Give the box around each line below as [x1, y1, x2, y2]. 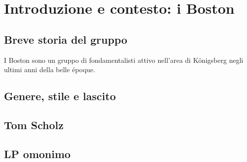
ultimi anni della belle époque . [4, 64, 95, 75]
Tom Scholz [4, 117, 64, 132]
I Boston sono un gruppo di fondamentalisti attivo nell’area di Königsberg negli [4, 54, 244, 65]
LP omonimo [4, 146, 71, 161]
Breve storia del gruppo [4, 31, 128, 47]
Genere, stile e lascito [4, 88, 116, 104]
